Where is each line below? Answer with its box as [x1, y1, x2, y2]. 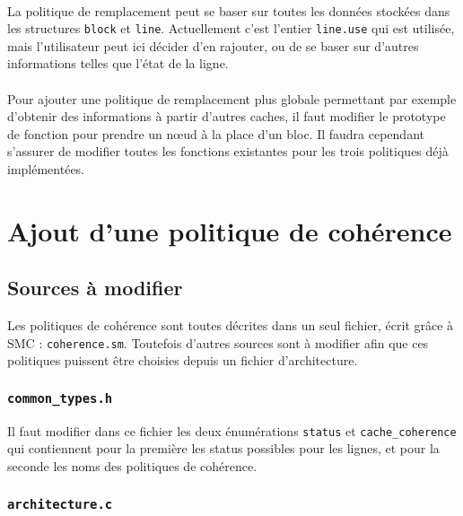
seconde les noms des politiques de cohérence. [7, 457, 258, 476]
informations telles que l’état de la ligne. [7, 54, 229, 73]
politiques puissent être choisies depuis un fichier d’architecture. [7, 351, 358, 370]
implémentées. [7, 160, 85, 178]
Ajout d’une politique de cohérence [7, 212, 452, 249]
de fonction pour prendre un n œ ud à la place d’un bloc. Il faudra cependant [7, 124, 424, 143]
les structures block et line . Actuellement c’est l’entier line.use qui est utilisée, [7, 19, 455, 38]
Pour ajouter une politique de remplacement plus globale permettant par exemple [7, 89, 457, 108]
